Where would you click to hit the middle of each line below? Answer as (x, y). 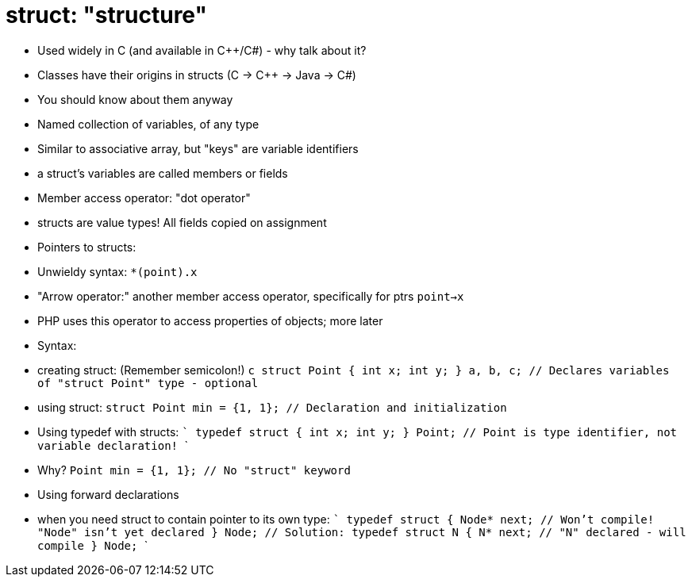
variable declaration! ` (113, 445)
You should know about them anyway (135, 99)
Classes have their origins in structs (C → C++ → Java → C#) (197, 75)
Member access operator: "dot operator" (144, 198)
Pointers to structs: (87, 247)
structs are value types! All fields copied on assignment (182, 222)
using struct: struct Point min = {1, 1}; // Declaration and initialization (272, 407)
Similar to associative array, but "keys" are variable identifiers (198, 148)
